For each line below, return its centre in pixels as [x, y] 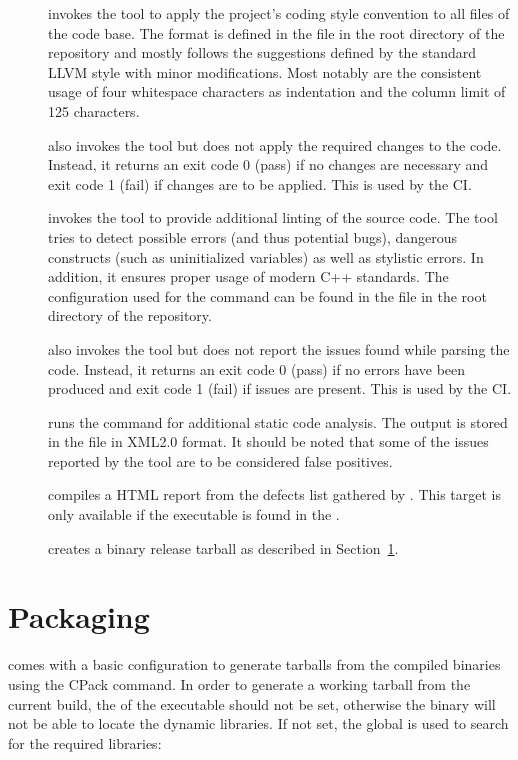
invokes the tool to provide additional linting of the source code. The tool [273, 217]
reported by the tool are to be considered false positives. [220, 460]
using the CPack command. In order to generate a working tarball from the [239, 683]
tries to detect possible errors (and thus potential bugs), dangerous [253, 236]
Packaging [79, 616]
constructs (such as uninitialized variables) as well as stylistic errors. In [266, 256]
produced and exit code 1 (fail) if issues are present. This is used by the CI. [280, 388]
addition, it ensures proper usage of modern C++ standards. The [248, 276]
